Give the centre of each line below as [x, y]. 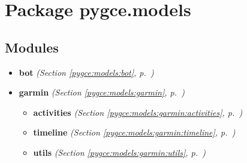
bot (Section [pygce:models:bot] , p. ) [86, 72]
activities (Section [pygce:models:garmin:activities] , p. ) [138, 112]
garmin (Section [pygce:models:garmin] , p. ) [102, 92]
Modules [32, 47]
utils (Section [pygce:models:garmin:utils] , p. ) [119, 152]
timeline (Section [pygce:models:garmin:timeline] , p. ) [134, 132]
